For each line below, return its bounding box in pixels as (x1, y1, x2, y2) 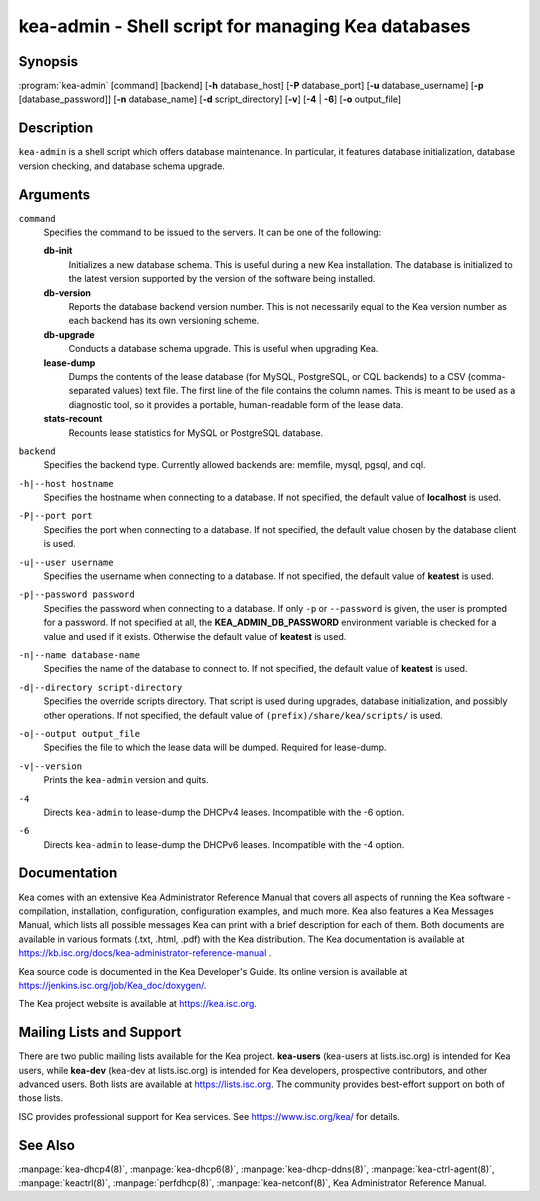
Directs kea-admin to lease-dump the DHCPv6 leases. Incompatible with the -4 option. (43, 838, 405, 850)
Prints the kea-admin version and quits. (43, 774, 209, 786)
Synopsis (18, 53, 79, 70)
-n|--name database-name (18, 649, 140, 660)
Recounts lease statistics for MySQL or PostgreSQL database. (68, 426, 324, 439)
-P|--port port (18, 510, 94, 522)
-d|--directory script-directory (18, 681, 183, 693)
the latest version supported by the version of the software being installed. (68, 273, 376, 285)
